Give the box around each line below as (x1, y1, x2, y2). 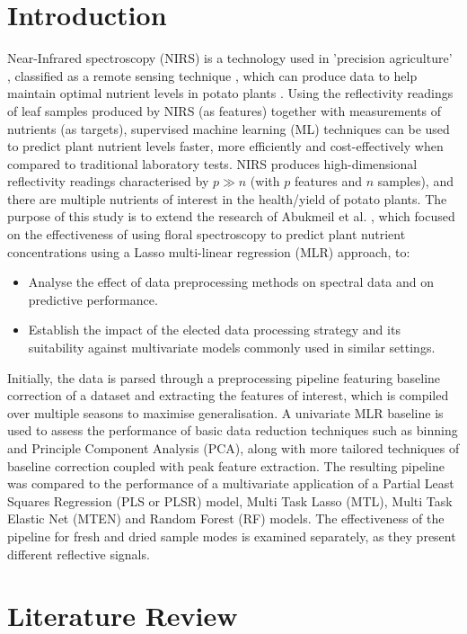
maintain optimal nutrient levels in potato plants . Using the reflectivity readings (7, 84, 454, 103)
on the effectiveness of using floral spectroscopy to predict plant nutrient (7, 225, 406, 244)
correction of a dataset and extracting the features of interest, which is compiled (7, 386, 449, 405)
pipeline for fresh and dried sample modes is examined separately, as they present (7, 526, 456, 545)
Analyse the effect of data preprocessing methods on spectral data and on (28, 272, 435, 291)
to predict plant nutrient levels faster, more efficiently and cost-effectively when (7, 137, 444, 156)
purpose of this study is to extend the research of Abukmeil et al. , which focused (7, 207, 455, 226)
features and (294, 172, 363, 191)
